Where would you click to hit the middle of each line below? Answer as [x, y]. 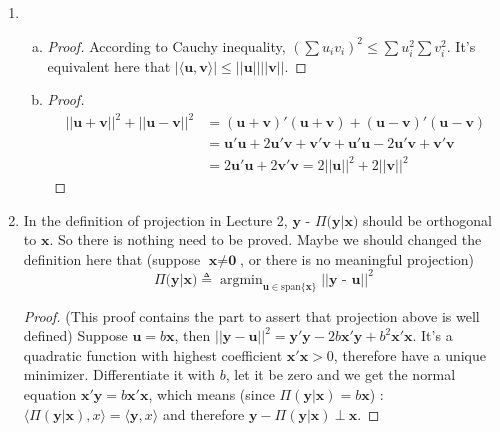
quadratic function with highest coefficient [153, 354]
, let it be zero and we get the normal [340, 374]
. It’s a [432, 335]
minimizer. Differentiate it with [119, 374]
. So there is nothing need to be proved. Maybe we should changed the [265, 239]
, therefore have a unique [409, 354]
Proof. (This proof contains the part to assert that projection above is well [251, 315]
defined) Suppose [75, 335]
